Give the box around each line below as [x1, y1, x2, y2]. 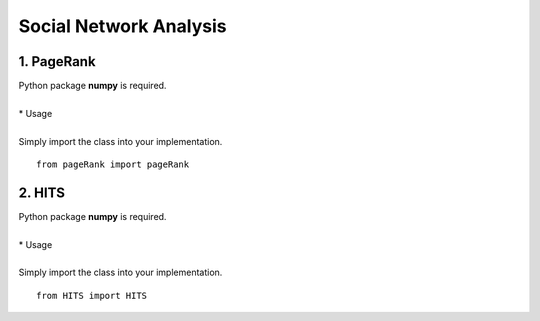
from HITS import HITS [36, 290, 148, 301]
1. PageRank [18, 53, 96, 70]
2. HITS [18, 184, 65, 201]
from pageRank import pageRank [36, 159, 190, 170]
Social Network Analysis [18, 15, 227, 37]
